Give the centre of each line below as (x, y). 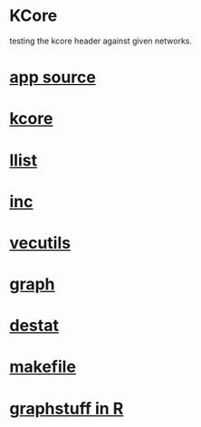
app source (53, 77)
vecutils (40, 243)
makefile (43, 367)
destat (34, 326)
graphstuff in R (67, 408)
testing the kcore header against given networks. (101, 41)
